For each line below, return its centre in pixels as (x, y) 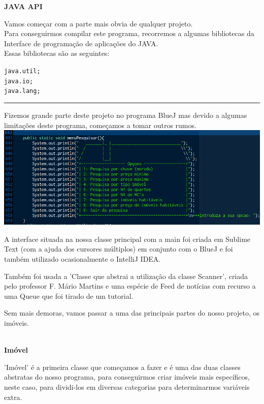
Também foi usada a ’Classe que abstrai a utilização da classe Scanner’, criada (126, 276)
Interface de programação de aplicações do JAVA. (81, 43)
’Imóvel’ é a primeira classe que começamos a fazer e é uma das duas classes (122, 367)
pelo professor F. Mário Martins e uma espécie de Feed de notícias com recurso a (130, 286)
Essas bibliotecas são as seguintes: (57, 53)
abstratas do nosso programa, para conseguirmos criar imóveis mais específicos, (127, 377)
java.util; (22, 71)
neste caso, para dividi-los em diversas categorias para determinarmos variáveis (127, 386)
